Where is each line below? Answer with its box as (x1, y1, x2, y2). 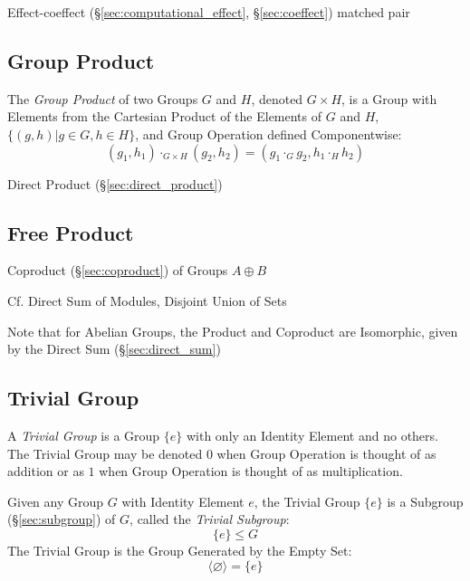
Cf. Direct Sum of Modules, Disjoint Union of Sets (7, 290, 287, 310)
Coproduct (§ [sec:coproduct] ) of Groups (7, 261, 228, 280)
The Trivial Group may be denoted (7, 443, 203, 462)
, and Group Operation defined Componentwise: (135, 124, 402, 143)
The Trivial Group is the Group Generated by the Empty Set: (7, 540, 352, 559)
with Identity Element (121, 491, 245, 510)
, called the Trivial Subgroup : (129, 510, 290, 529)
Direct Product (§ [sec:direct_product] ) (7, 174, 223, 193)
